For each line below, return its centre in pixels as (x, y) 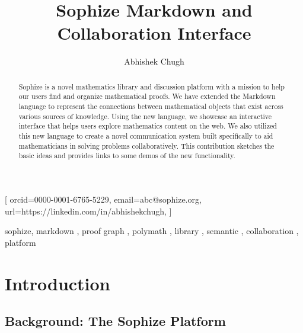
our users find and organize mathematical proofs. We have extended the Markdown (147, 96)
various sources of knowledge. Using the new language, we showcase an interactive (145, 116)
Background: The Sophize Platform (115, 321)
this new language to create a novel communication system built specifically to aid (146, 135)
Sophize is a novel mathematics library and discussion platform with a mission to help (151, 86)
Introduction (58, 283)
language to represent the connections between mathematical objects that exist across (151, 106)
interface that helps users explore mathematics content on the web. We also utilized (148, 126)
